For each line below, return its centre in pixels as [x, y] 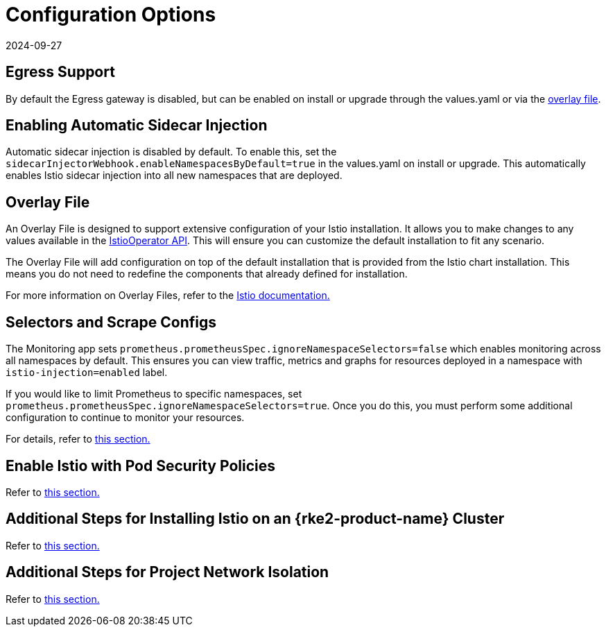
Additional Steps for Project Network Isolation [167, 572]
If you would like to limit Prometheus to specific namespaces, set [154, 394]
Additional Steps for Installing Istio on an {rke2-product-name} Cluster [255, 519]
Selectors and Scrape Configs [111, 322]
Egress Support [60, 72]
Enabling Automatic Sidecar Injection [137, 126]
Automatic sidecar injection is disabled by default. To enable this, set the [171, 152]
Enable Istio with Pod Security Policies [140, 466]
